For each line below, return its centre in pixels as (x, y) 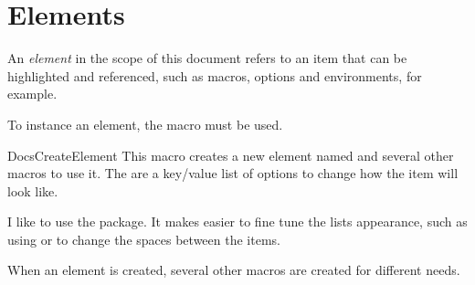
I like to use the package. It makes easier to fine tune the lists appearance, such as (237, 222)
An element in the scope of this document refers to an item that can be (207, 58)
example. (32, 94)
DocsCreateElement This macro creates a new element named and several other (231, 155)
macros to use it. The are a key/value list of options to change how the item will (233, 173)
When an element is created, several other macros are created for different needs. (234, 270)
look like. (33, 190)
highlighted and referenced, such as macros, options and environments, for (215, 75)
